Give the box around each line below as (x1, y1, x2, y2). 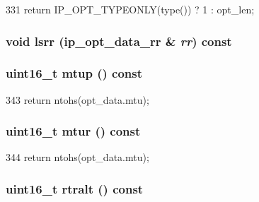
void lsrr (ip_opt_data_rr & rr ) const (6, 32, 232, 49)
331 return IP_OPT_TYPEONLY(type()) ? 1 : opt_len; (6, 2, 255, 16)
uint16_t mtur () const (6, 122, 141, 140)
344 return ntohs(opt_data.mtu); (6, 150, 149, 165)
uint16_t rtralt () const (6, 179, 144, 197)
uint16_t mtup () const (6, 64, 143, 82)
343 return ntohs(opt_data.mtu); (6, 92, 149, 107)
